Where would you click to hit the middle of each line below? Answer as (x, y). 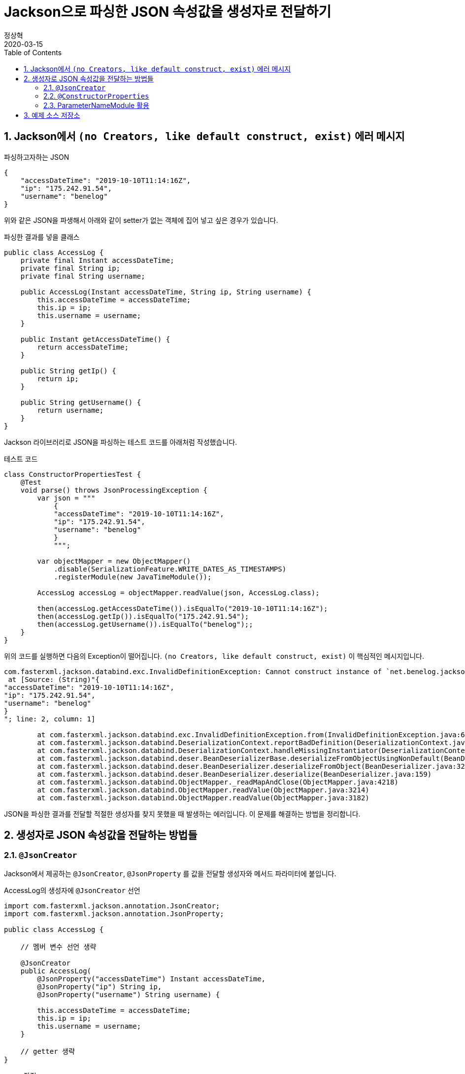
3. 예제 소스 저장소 (52, 115)
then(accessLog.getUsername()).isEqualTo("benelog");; (145, 624)
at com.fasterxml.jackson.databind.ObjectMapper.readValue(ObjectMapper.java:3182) (203, 798)
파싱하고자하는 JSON (37, 157)
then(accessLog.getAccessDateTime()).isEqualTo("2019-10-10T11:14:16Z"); (183, 608)
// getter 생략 (48, 1051)
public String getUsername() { (81, 402)
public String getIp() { (68, 371)
